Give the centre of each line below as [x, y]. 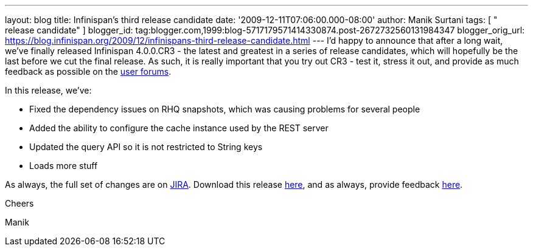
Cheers [19, 203]
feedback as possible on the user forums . [88, 71]
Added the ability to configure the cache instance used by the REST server [179, 128]
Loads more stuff [64, 166]
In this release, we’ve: [48, 90]
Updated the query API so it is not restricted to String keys [146, 147]
